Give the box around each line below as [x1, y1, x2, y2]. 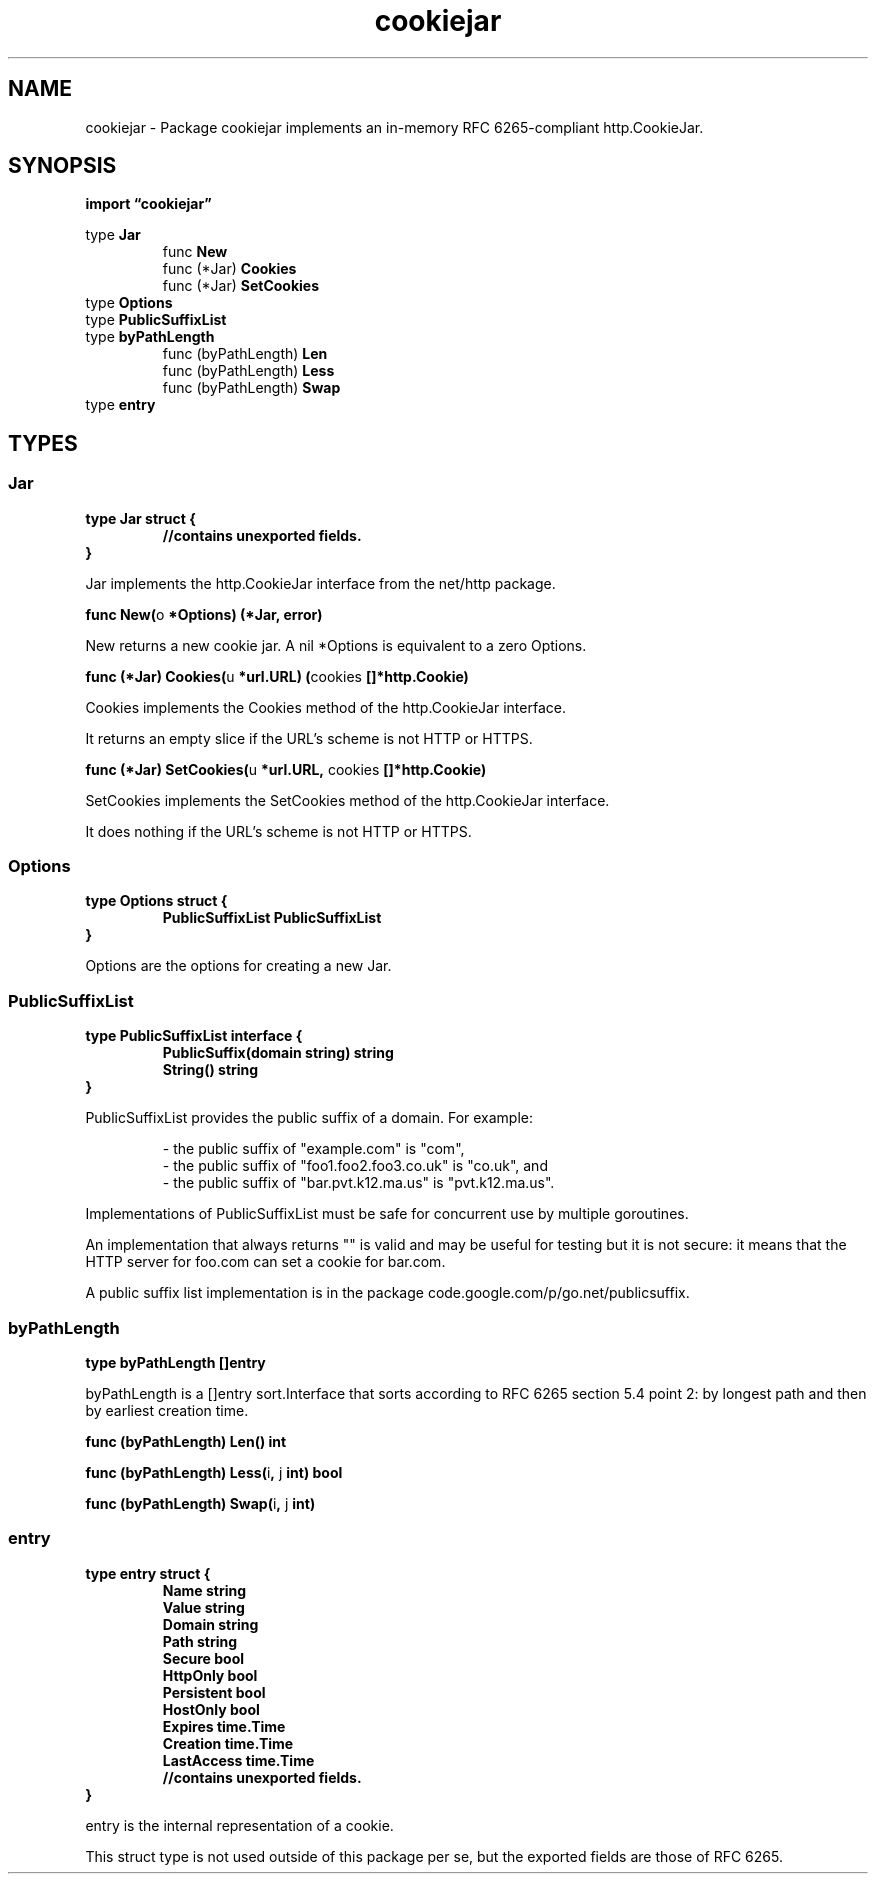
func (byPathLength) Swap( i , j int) [85, 1494, 316, 1512]
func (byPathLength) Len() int [85, 1432, 287, 1450]
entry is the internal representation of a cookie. [85, 1816, 394, 1834]
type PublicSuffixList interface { [85, 1027, 303, 1045]
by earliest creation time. [85, 1401, 249, 1419]
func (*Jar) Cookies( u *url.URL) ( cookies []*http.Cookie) [85, 667, 469, 685]
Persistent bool [162, 1683, 266, 1701]
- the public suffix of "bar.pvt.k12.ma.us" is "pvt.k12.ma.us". [162, 1174, 555, 1192]
